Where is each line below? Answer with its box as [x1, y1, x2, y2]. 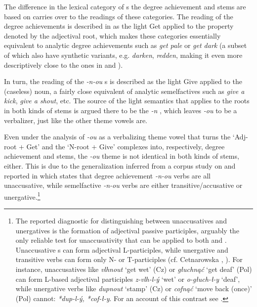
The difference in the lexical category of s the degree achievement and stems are [4, 1, 246, 11]
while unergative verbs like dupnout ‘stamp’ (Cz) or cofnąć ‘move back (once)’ [15, 283, 252, 294]
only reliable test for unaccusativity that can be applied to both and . [15, 235, 227, 245]
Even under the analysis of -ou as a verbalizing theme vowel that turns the [4, 132, 231, 142]
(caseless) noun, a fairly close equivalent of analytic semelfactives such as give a [4, 86, 245, 96]
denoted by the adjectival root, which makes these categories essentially [4, 30, 221, 41]
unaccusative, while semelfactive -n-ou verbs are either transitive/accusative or [4, 180, 243, 190]
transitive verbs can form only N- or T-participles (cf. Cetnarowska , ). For [15, 254, 243, 264]
